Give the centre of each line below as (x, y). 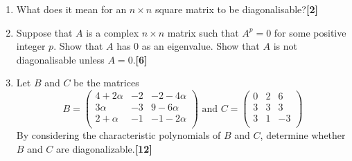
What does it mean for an (71, 9)
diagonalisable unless (60, 59)
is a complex (113, 32)
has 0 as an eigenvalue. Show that (188, 46)
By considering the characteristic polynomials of (118, 135)
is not (285, 46)
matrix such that (203, 32)
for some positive (310, 32)
